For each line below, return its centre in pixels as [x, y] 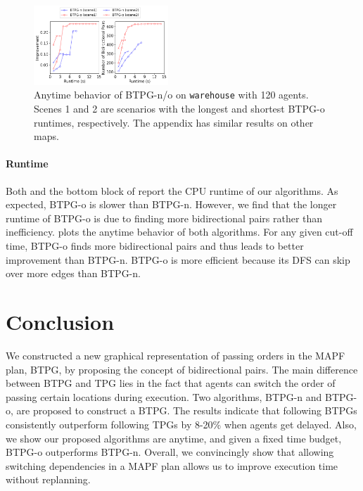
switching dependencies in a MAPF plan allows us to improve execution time [172, 465]
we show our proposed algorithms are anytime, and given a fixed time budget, [174, 438]
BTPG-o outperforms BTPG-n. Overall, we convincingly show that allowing [170, 452]
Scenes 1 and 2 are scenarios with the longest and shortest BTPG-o [179, 109]
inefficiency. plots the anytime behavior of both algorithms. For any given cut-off [179, 232]
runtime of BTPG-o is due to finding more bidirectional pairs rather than [164, 218]
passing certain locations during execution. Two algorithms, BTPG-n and [164, 396]
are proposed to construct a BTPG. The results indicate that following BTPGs [187, 410]
